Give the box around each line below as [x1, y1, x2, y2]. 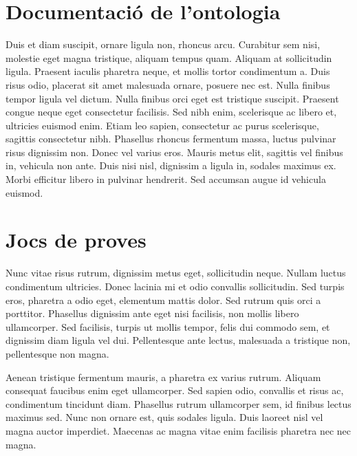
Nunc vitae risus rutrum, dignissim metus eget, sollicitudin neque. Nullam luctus [6, 265, 346, 280]
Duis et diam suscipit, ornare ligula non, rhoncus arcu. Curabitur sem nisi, [6, 37, 321, 52]
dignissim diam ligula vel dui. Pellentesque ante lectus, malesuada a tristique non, [6, 333, 351, 347]
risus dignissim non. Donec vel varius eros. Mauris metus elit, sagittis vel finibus [6, 144, 343, 159]
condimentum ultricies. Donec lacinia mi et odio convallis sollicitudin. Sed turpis [6, 279, 345, 293]
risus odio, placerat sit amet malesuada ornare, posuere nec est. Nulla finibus [6, 77, 330, 91]
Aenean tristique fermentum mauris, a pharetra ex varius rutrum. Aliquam [6, 369, 321, 384]
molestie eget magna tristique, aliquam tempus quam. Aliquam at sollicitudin [6, 50, 332, 65]
